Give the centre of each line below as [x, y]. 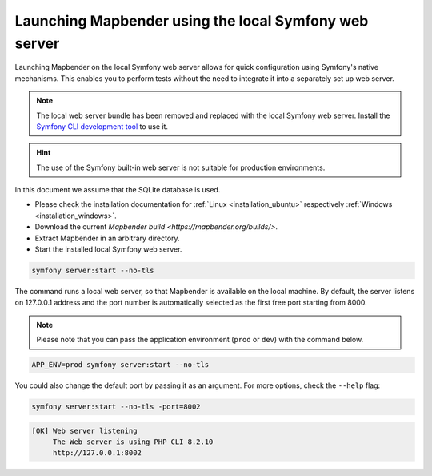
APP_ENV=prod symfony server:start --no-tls [120, 365]
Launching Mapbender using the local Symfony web [192, 21]
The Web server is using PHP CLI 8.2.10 [133, 442]
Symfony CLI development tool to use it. [102, 126]
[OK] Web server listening [84, 430]
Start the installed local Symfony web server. [108, 249]
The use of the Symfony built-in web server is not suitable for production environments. [181, 167]
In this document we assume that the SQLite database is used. [118, 190]
